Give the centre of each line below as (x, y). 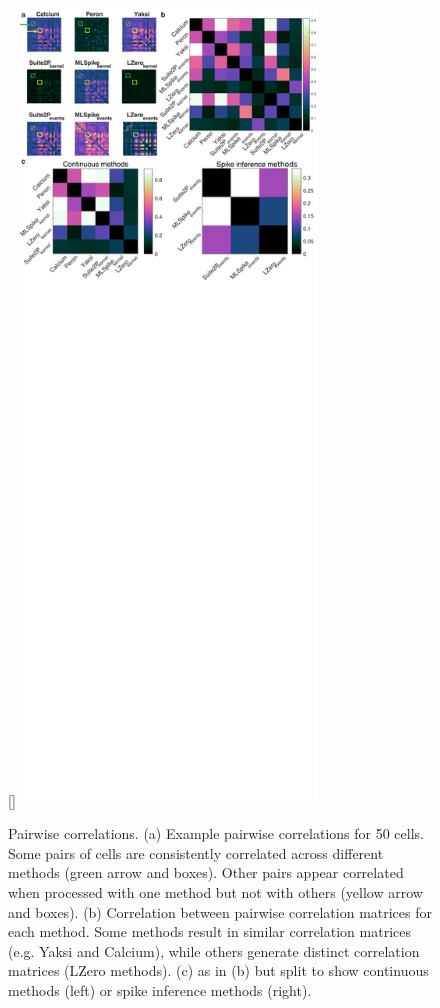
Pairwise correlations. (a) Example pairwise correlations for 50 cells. (216, 833)
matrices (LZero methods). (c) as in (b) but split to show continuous (218, 970)
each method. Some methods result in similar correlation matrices (209, 931)
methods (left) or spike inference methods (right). (160, 990)
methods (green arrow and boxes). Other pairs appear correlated (206, 872)
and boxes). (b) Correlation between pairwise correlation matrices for (220, 911)
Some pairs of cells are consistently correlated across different (196, 852)
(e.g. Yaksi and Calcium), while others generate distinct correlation (214, 950)
